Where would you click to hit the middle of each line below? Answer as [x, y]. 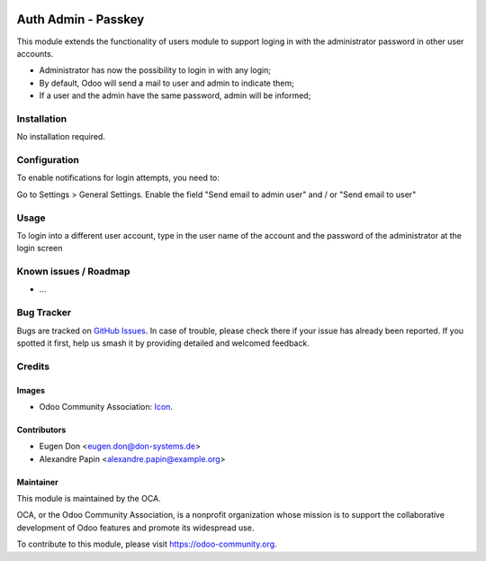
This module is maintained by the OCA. [89, 499]
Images [31, 390]
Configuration [48, 159]
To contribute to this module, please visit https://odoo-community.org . [147, 544]
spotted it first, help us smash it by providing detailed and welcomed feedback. [163, 343]
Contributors [41, 430]
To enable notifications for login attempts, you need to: [118, 178]
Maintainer [37, 482]
